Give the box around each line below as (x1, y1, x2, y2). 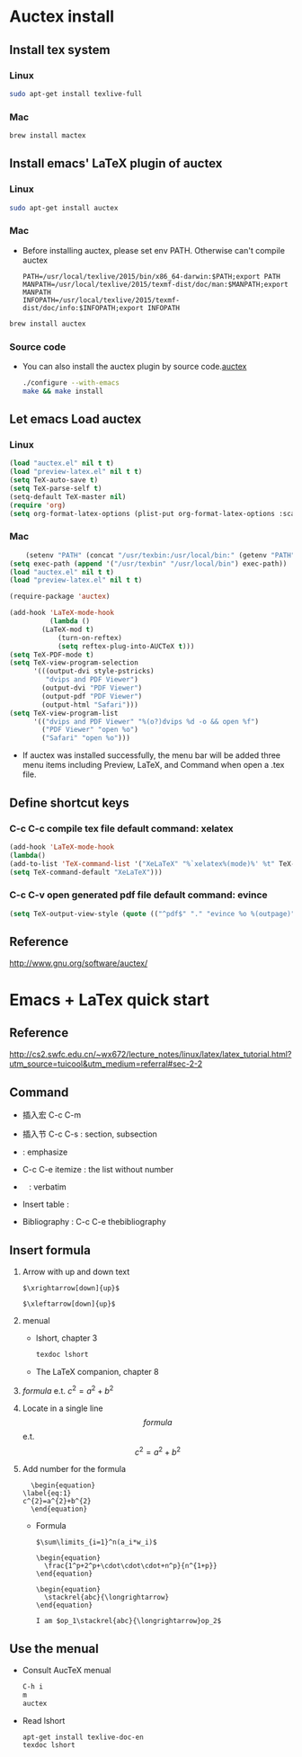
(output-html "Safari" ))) (41, 700, 139, 709)
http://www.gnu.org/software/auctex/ (9, 958, 148, 968)
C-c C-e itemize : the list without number (22, 1164, 173, 1175)
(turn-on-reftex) (57, 633, 123, 642)
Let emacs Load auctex (9, 412, 142, 427)
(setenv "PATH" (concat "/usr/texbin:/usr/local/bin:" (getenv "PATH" (25, 550, 296, 559)
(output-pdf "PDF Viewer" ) (41, 691, 143, 700)
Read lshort (22, 1715, 66, 1726)
